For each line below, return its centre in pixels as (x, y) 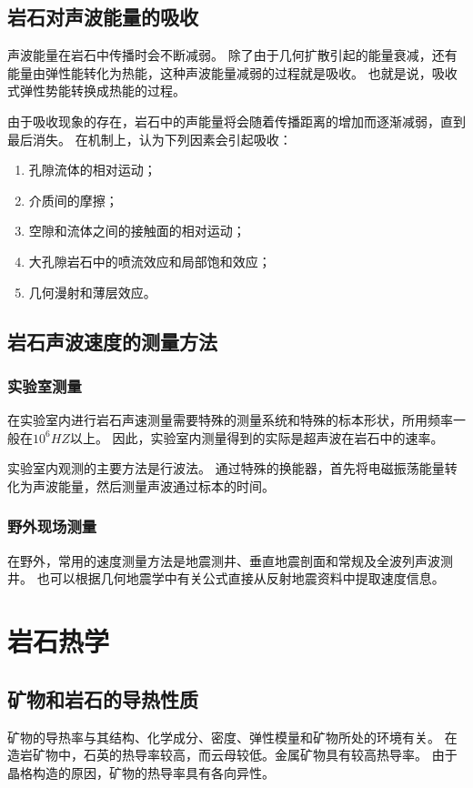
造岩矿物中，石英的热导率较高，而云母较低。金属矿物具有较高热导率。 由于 (232, 755)
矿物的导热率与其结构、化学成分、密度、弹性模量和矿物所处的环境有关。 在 (232, 737)
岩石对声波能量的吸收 (103, 17)
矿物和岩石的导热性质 (103, 698)
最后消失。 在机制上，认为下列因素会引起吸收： (150, 139)
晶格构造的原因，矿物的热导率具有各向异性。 (141, 772)
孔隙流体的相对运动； (92, 170)
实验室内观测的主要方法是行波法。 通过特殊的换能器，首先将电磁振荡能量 (226, 468)
